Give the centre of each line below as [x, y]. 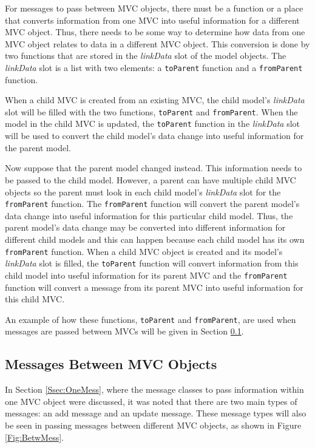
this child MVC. [35, 299]
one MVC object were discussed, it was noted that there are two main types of [151, 401]
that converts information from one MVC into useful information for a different [152, 20]
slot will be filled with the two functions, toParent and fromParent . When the [151, 111]
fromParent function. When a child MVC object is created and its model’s [144, 251]
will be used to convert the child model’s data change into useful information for [154, 136]
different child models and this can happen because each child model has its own [155, 239]
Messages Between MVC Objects [111, 364]
